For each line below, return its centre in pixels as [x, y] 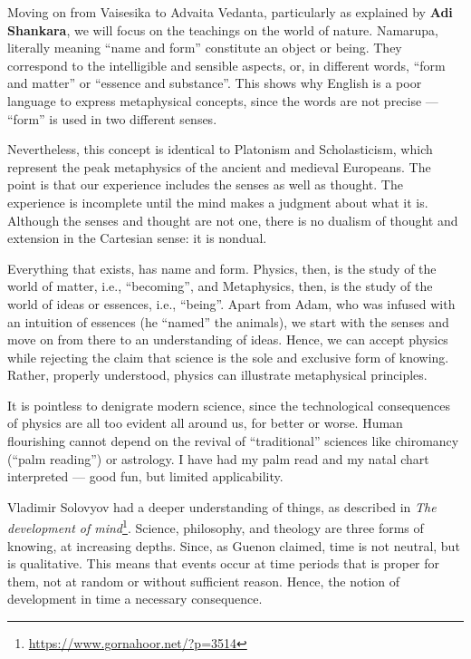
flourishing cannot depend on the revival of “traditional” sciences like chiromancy [233, 441]
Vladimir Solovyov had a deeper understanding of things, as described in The [222, 506]
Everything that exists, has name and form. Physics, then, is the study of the [222, 268]
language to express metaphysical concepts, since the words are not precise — [223, 100]
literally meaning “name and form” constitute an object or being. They [205, 48]
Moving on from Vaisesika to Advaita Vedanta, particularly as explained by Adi [230, 12]
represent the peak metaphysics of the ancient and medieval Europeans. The [219, 166]
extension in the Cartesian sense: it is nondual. [137, 238]
